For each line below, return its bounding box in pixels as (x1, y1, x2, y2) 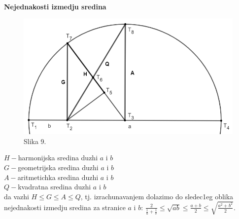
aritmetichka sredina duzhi (17, 172, 99, 182)
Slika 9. (24, 136, 46, 146)
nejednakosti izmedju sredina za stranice (4, 202, 126, 212)
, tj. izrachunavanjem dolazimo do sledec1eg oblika (80, 191, 234, 201)
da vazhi (4, 191, 29, 201)
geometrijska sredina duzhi (18, 162, 99, 172)
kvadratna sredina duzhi (18, 182, 91, 192)
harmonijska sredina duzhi (18, 152, 98, 163)
